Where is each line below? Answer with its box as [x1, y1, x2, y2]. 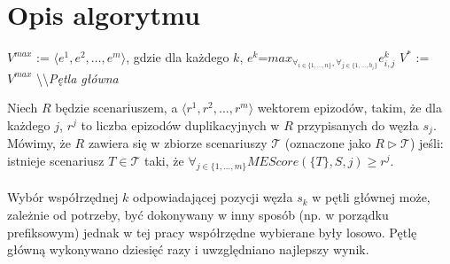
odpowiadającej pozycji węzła [133, 188, 293, 206]
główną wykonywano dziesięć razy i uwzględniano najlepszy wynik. [7, 240, 369, 259]
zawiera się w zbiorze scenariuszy [88, 134, 268, 152]
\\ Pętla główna [36, 68, 119, 87]
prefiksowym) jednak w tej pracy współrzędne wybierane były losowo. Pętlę [7, 222, 417, 241]
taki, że [144, 151, 184, 170]
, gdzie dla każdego [126, 48, 229, 66]
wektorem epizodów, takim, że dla [257, 98, 442, 117]
